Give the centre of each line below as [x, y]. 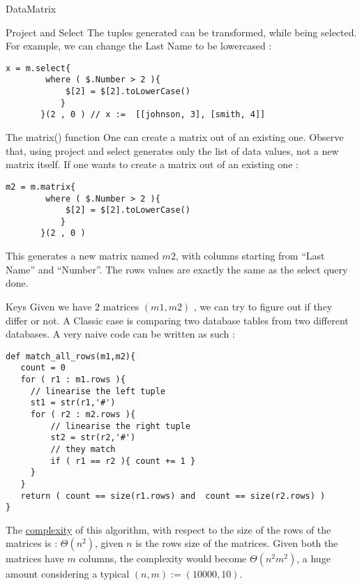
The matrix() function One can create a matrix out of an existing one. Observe [175, 137]
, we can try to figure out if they [263, 306]
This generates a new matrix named [82, 256]
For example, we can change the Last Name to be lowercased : [139, 46]
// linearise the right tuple [120, 426]
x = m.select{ [38, 68]
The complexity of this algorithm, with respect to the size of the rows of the [168, 529]
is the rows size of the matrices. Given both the [237, 543]
